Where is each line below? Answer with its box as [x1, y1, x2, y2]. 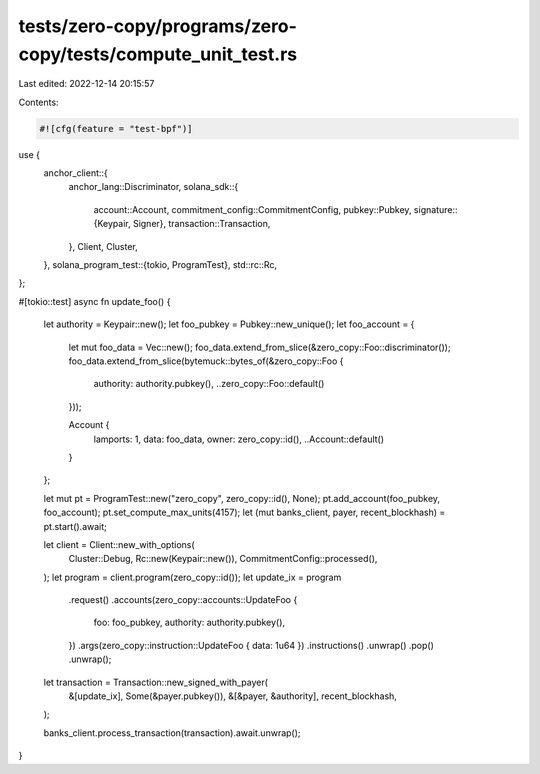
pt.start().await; [43, 520, 107, 532]
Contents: [18, 96, 59, 108]
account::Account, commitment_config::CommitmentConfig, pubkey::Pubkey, [93, 203, 412, 215]
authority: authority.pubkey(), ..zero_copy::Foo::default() [93, 378, 325, 390]
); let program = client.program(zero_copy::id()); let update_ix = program [43, 571, 342, 583]
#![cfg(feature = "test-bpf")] [39, 123, 194, 134]
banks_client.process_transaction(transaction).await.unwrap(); [43, 726, 301, 739]
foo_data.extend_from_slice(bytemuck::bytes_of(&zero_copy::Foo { [68, 355, 344, 367]
